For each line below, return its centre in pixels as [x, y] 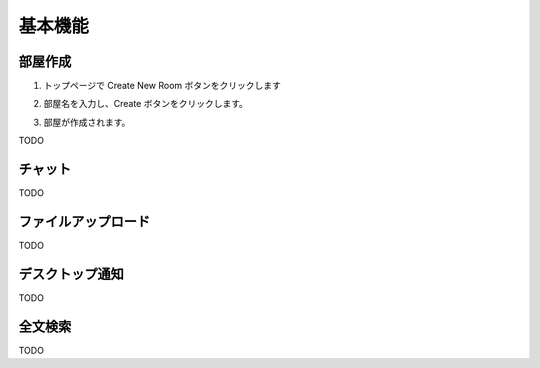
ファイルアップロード [84, 221]
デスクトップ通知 [71, 273]
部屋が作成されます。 [87, 122]
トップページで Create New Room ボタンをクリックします [162, 86]
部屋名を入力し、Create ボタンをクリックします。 [146, 104]
